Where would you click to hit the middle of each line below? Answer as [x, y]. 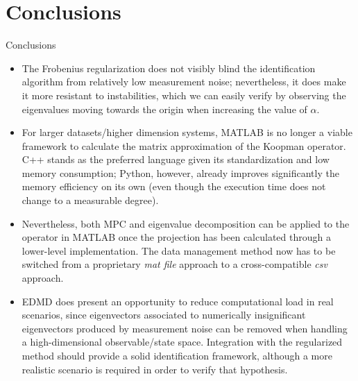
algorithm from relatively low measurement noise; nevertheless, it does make [184, 82]
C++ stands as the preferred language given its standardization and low [176, 159]
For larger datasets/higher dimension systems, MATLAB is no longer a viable [187, 132]
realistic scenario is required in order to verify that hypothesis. [155, 369]
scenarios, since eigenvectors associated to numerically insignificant [164, 315]
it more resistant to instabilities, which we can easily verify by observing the [184, 95]
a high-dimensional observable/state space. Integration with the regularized [182, 342]
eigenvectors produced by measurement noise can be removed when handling [185, 328]
